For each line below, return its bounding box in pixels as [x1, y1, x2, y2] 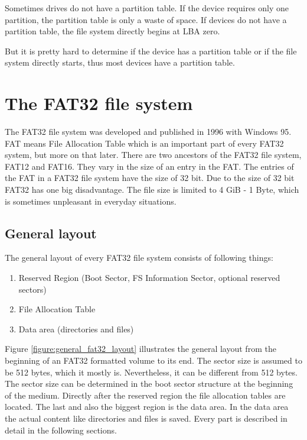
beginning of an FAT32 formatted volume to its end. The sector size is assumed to [5, 354, 302, 367]
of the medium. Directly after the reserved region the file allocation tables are [5, 389, 286, 401]
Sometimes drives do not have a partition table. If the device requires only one [5, 2, 289, 14]
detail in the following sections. [5, 423, 117, 436]
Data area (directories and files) [18, 322, 134, 335]
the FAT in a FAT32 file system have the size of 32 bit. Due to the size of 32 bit [5, 172, 295, 184]
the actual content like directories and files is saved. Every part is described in [5, 412, 288, 424]
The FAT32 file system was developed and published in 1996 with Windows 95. [5, 125, 292, 138]
